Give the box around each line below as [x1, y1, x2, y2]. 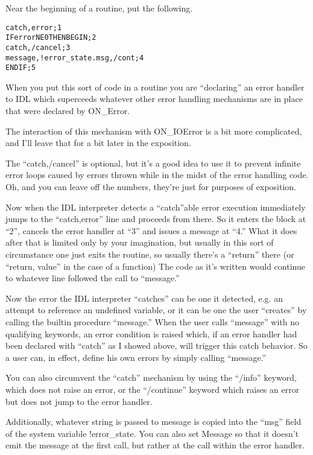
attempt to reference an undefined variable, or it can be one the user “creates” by [5, 304, 307, 316]
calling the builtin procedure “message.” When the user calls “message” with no [5, 315, 300, 328]
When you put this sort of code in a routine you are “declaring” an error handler [5, 80, 305, 93]
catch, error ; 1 [5, 23, 62, 32]
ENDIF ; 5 [5, 63, 36, 72]
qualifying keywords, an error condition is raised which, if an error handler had [5, 327, 297, 340]
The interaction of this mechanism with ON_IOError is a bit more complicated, [5, 124, 302, 137]
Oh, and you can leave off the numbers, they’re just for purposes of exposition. [5, 180, 297, 193]
